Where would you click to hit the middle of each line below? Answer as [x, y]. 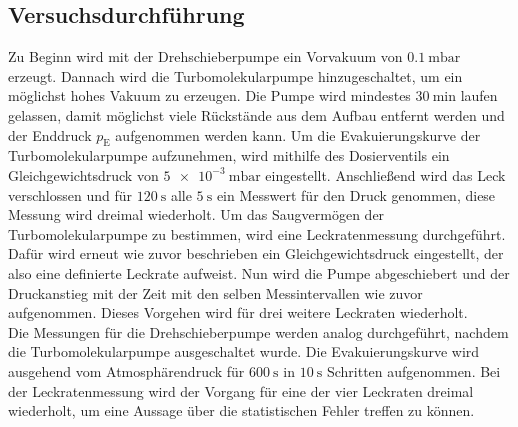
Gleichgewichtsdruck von [83, 174]
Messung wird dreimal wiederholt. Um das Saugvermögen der [196, 214]
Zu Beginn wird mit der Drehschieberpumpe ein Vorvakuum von [205, 56]
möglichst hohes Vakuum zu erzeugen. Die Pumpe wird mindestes [209, 95]
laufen [479, 95]
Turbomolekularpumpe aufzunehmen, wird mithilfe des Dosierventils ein [229, 155]
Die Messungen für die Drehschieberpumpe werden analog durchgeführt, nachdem [258, 331]
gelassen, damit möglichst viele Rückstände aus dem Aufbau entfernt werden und [256, 114]
